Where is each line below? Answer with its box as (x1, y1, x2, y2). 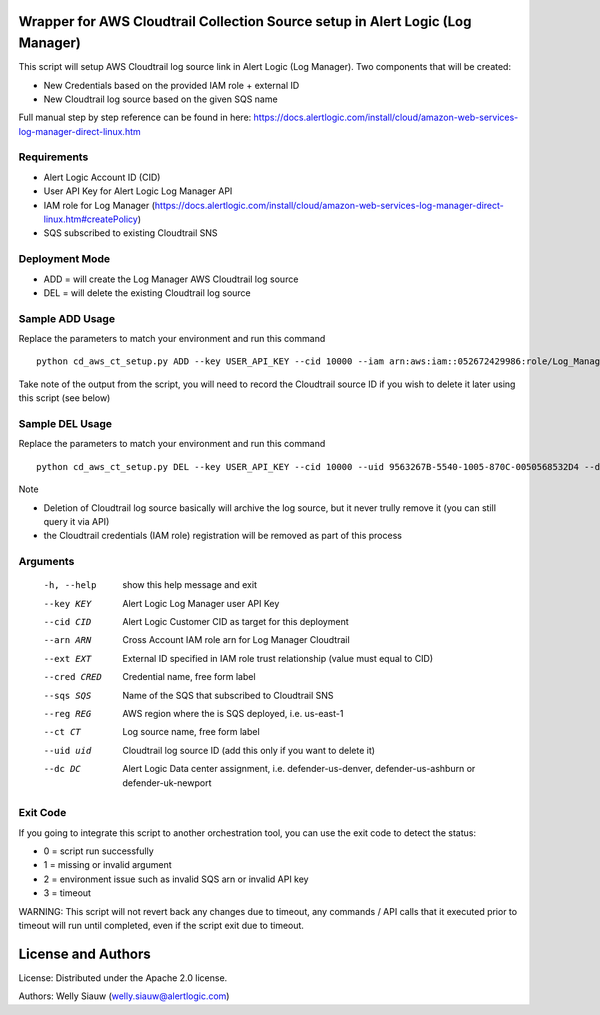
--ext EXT (43, 653, 92, 664)
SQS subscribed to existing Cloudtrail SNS (43, 227, 219, 239)
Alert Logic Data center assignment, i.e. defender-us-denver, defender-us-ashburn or (122, 763, 476, 775)
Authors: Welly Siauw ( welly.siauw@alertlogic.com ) (18, 990, 230, 1002)
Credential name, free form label (122, 671, 256, 683)
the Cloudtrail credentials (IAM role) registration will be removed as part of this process (43, 530, 402, 542)
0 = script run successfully (43, 845, 154, 857)
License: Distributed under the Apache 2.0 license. (18, 971, 228, 984)
